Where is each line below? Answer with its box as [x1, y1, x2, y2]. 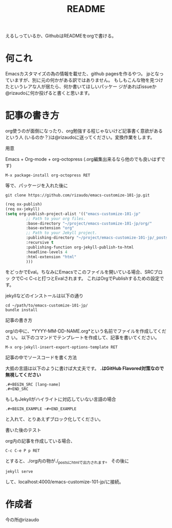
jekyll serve [5, 469, 33, 475]
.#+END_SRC [5, 387, 29, 392]
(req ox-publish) [5, 202, 42, 207]
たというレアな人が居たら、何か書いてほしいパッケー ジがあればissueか [5, 83, 157, 90]
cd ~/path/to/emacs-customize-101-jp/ [5, 303, 88, 308]
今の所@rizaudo [5, 517, 39, 523]
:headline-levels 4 [26, 249, 68, 254]
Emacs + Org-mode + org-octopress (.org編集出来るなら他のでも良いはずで [5, 156, 165, 162]
